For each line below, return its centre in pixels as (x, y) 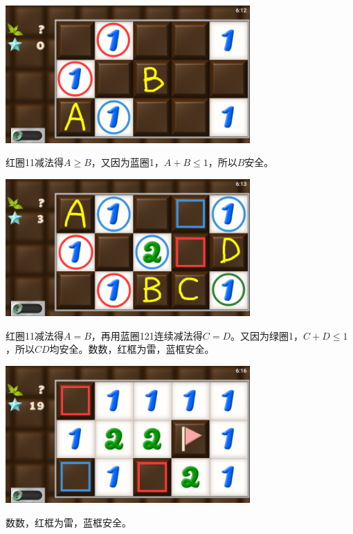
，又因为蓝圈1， (127, 162)
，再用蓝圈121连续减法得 (147, 335)
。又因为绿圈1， (267, 335)
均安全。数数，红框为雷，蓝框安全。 (132, 349)
